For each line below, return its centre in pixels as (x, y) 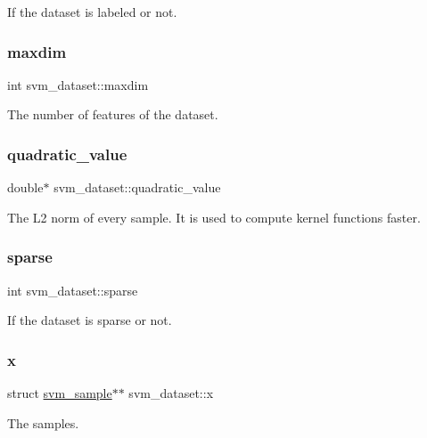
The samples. (43, 422)
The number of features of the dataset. (113, 114)
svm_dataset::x (171, 393)
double (25, 187)
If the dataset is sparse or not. (90, 320)
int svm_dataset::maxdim (78, 84)
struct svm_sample (60, 393)
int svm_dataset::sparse (73, 290)
